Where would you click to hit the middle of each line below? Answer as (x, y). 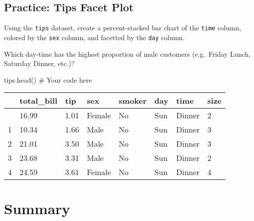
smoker (133, 101)
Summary (37, 209)
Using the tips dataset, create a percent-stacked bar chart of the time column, (123, 28)
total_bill (39, 101)
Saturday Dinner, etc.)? (39, 63)
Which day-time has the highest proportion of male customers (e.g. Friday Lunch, (127, 54)
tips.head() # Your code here (48, 79)
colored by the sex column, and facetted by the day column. (94, 37)
